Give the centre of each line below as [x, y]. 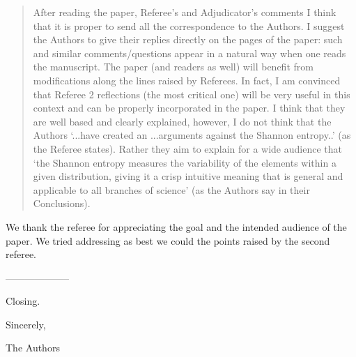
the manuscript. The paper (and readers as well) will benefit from [173, 67]
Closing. [23, 301]
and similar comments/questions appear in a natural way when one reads [189, 53]
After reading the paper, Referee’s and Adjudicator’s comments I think [185, 12]
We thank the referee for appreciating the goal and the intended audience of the [176, 226]
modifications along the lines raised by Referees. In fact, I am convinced [187, 80]
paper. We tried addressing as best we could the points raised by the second [168, 240]
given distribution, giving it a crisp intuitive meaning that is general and [188, 176]
